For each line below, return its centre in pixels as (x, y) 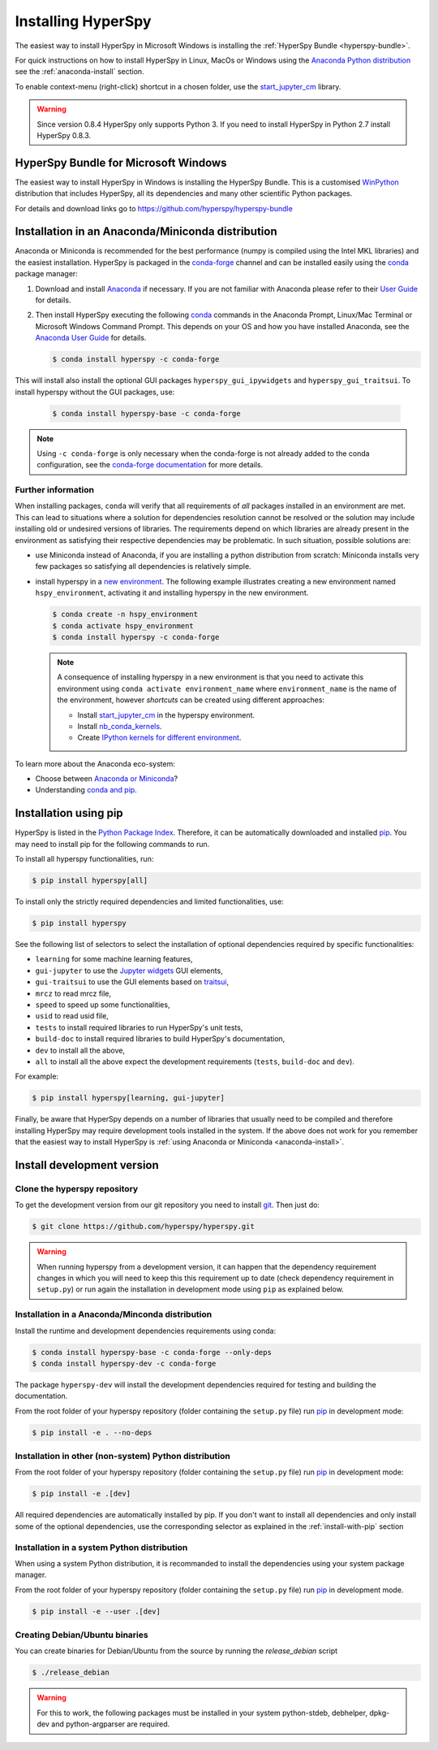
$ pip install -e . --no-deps (92, 1432)
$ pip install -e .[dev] (82, 1494)
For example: (37, 1076)
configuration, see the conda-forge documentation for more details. (150, 465)
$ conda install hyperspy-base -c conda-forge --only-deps (152, 1352)
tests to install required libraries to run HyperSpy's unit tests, (139, 1027)
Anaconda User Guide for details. (91, 338)
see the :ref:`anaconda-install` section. (80, 72)
